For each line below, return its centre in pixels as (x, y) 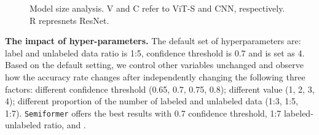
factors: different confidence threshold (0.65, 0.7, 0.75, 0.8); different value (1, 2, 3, (160, 89)
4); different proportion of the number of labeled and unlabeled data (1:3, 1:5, (152, 101)
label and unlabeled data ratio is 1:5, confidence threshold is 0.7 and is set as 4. (155, 52)
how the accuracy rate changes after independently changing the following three (155, 76)
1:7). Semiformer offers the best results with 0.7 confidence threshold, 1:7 (143, 113)
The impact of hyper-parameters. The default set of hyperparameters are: (153, 41)
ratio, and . (65, 125)
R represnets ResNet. (69, 20)
